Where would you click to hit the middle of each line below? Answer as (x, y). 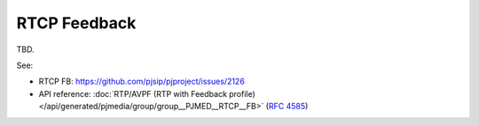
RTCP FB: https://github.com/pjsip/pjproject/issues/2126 (142, 82)
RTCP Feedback (76, 23)
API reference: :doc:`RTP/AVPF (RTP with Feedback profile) (147, 93)
